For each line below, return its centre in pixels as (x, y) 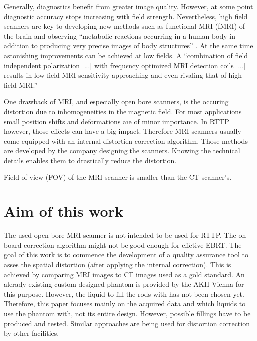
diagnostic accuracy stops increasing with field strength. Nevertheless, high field (126, 16)
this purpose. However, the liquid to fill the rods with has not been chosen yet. (124, 293)
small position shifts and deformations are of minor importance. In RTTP (117, 121)
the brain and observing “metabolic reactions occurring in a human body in (120, 36)
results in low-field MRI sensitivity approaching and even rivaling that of (115, 75)
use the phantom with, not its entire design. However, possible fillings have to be (127, 313)
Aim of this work (64, 211)
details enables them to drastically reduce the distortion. (90, 160)
